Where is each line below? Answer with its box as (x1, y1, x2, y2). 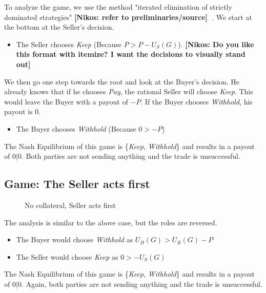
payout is (4, 106, 33, 117)
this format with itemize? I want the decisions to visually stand (16, 49, 245, 59)
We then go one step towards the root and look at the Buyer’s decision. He (4, 76, 240, 87)
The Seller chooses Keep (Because (16, 38, 121, 49)
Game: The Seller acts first (4, 176, 150, 192)
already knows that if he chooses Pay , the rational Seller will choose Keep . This (4, 86, 253, 97)
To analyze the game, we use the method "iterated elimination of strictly (4, 2, 232, 12)
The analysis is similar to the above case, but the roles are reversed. (4, 217, 217, 227)
